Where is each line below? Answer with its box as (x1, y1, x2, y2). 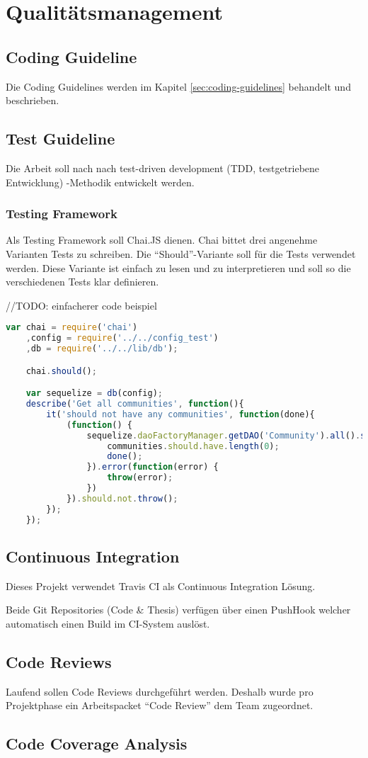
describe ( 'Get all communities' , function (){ (25, 399, 244, 409)
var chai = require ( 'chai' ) (6, 322, 138, 333)
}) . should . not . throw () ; (66, 493, 178, 504)
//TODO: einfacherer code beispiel (6, 298, 157, 312)
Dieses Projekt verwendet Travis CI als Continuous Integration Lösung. (6, 578, 316, 593)
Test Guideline (6, 128, 115, 149)
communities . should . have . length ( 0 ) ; (107, 441, 280, 451)
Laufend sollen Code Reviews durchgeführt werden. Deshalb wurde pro (6, 684, 314, 698)
